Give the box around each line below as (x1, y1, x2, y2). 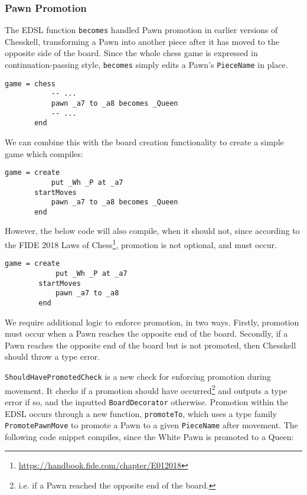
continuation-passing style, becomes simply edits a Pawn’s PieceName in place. (5, 58, 288, 71)
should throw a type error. (5, 350, 100, 363)
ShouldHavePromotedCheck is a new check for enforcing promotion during (5, 370, 271, 382)
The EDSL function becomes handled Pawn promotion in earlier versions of (5, 24, 278, 36)
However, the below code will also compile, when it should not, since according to (5, 224, 300, 237)
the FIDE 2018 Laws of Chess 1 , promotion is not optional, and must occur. (5, 237, 277, 250)
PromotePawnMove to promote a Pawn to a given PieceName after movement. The (5, 419, 298, 431)
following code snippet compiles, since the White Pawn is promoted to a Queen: (5, 430, 294, 442)
